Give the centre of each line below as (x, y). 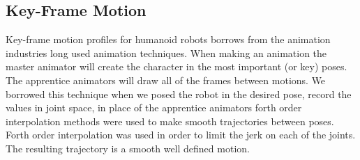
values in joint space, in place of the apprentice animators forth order (154, 107)
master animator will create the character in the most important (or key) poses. (177, 66)
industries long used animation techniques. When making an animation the (166, 53)
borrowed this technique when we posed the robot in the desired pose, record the (179, 94)
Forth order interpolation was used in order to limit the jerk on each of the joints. (181, 135)
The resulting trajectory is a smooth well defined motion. (128, 148)
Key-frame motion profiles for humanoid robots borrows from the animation (168, 39)
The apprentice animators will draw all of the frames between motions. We (166, 80)
